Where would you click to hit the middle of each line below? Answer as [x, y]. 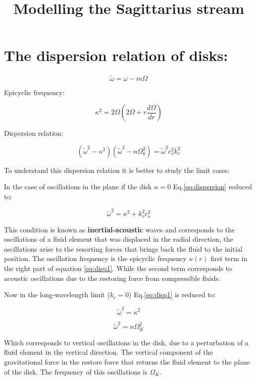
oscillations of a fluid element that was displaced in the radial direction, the [119, 239]
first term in [229, 258]
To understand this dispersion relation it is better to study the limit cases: [117, 170]
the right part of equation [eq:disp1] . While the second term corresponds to [118, 268]
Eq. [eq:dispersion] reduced [213, 187]
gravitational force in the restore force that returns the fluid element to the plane [127, 361]
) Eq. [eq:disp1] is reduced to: [172, 295]
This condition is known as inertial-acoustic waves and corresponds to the [120, 229]
